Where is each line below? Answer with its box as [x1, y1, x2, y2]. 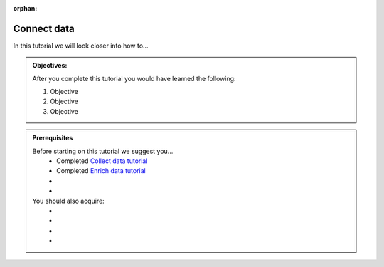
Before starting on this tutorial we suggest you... [32, 147, 174, 155]
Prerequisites [32, 134, 73, 142]
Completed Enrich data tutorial [56, 167, 146, 175]
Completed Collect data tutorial [56, 157, 148, 165]
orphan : [13, 4, 38, 12]
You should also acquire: [32, 197, 105, 205]
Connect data [13, 22, 75, 35]
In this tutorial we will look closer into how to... [13, 41, 149, 50]
